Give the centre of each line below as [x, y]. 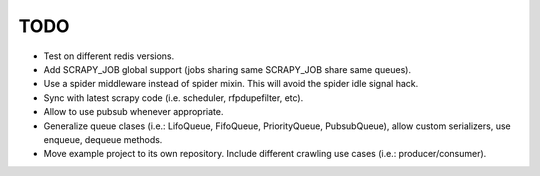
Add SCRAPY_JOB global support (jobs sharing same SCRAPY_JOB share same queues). [227, 69]
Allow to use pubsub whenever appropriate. [133, 112]
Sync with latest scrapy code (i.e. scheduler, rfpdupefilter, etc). [173, 97]
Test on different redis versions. [109, 56]
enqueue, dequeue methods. [103, 139]
